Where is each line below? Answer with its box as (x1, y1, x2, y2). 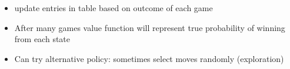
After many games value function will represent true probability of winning (14, 21, 285, 33)
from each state (14, 33, 71, 45)
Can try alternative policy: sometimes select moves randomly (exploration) (14, 52, 284, 64)
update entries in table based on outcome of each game (14, 2, 213, 13)
